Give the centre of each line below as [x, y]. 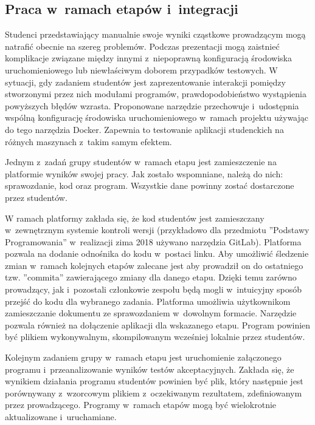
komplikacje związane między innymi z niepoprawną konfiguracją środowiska [149, 58]
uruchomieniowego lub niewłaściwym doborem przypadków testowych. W [141, 70]
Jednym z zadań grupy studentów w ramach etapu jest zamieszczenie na [141, 162]
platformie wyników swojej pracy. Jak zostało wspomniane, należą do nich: [144, 173]
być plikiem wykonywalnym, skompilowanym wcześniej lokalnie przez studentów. [155, 337]
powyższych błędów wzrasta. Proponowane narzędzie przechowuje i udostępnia [152, 105]
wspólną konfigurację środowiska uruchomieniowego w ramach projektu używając [157, 117]
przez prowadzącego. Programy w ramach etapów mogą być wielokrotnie [141, 405]
